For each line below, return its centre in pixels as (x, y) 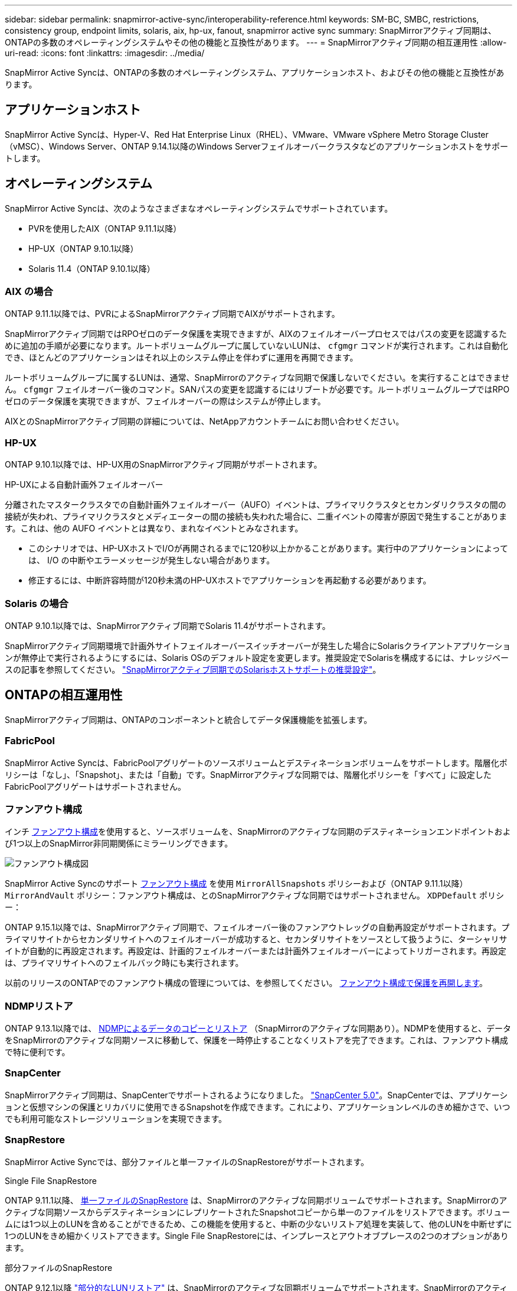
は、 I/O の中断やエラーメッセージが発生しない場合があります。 (152, 560)
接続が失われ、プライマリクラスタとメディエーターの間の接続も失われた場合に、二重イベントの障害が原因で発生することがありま (256, 517)
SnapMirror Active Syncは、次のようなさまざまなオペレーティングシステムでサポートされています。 (199, 208)
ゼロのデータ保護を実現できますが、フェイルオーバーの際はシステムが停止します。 (165, 401)
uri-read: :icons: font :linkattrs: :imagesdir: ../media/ (105, 53)
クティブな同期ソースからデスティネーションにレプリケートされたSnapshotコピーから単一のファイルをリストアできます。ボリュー (258, 1212)
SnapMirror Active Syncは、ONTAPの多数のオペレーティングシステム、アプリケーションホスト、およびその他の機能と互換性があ (255, 72)
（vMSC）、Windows (45, 146)
